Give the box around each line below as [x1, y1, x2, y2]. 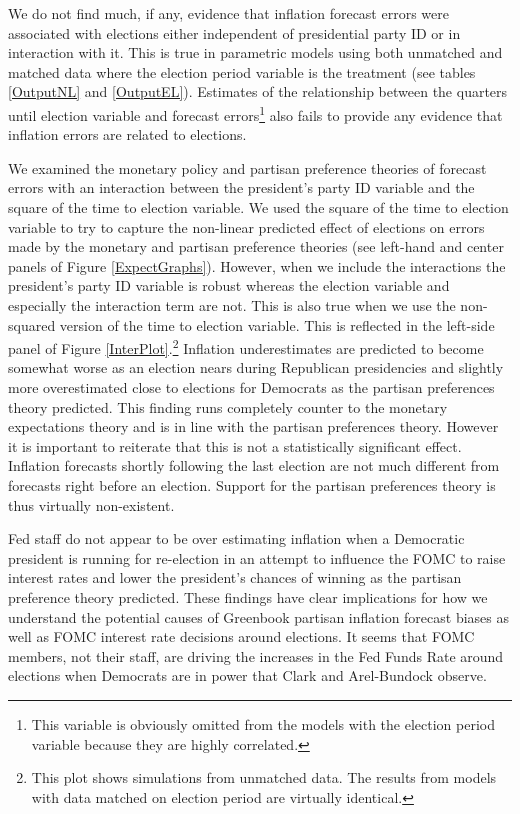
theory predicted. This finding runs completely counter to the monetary [8, 396, 448, 417]
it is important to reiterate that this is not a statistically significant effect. [8, 435, 462, 456]
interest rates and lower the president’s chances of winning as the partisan [8, 567, 462, 588]
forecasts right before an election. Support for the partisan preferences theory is [8, 474, 496, 495]
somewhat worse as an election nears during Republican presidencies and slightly [8, 357, 504, 378]
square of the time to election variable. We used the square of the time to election [8, 197, 509, 217]
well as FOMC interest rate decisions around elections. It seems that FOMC [8, 626, 475, 647]
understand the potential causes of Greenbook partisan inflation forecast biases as [8, 606, 510, 627]
